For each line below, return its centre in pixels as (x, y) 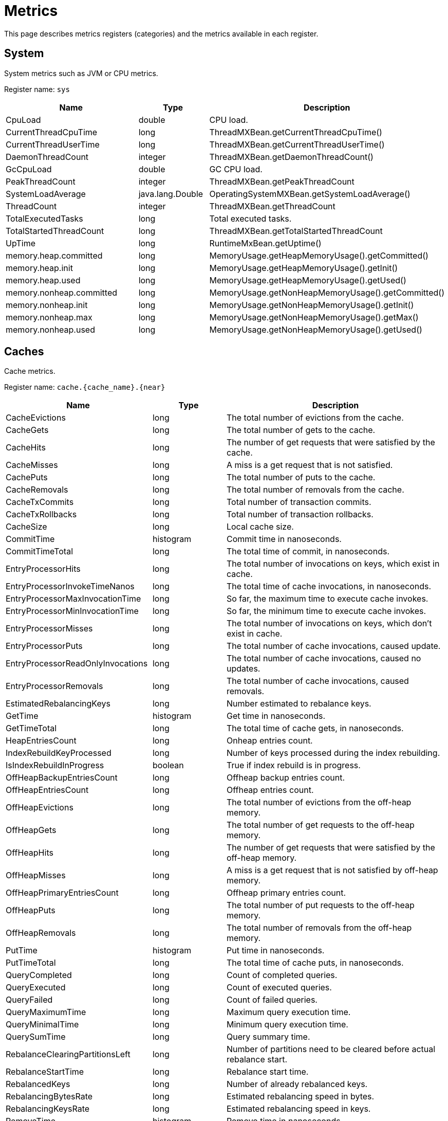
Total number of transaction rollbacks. (300, 514)
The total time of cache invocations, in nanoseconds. (329, 586)
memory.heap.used (43, 280)
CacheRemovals (37, 490)
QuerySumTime (36, 1037)
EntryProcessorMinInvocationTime (72, 611)
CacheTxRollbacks (41, 514)
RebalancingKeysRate (48, 1109)
